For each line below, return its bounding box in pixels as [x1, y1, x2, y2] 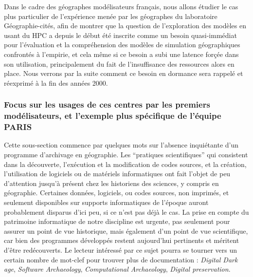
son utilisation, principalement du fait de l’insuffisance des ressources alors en [4, 58, 235, 69]
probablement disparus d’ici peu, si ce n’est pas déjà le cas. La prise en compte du [4, 206, 249, 217]
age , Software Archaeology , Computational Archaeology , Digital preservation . [4, 264, 231, 274]
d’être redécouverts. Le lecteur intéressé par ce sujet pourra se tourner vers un [4, 244, 237, 255]
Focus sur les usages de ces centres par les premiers [4, 98, 210, 111]
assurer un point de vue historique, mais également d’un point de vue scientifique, [4, 225, 248, 236]
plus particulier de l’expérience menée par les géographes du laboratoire [4, 11, 217, 21]
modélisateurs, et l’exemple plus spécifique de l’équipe [4, 110, 221, 122]
